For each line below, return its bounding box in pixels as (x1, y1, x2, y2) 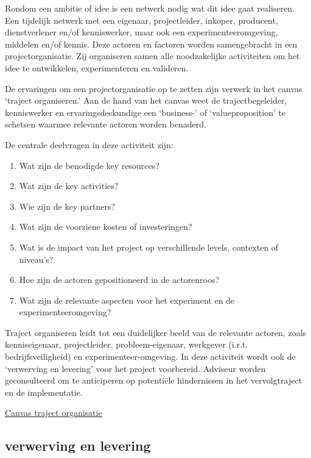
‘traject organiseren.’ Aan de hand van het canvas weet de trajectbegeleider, (5, 94, 287, 107)
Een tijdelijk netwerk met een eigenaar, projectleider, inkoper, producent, (5, 13, 278, 26)
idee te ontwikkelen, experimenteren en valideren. (5, 61, 189, 74)
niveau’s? (19, 252, 54, 265)
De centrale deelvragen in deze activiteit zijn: (5, 138, 173, 151)
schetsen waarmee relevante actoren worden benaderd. (5, 118, 206, 131)
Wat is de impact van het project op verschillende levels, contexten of (19, 240, 279, 253)
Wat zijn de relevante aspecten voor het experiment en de (19, 293, 235, 306)
